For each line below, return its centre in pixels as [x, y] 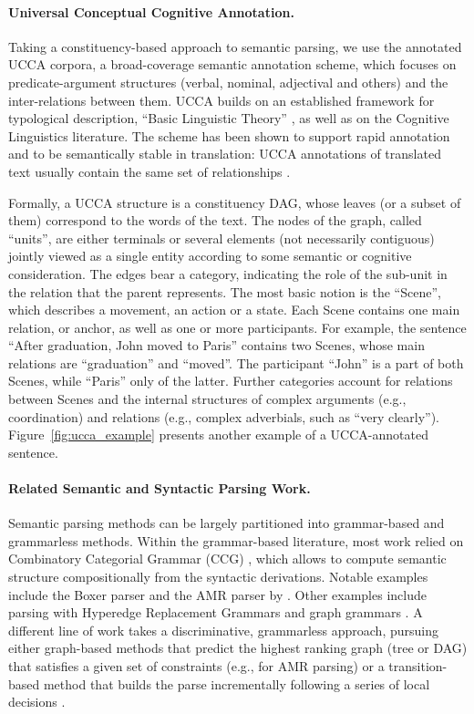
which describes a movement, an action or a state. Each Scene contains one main [234, 310]
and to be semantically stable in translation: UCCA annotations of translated [225, 154]
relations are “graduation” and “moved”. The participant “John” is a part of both [236, 362]
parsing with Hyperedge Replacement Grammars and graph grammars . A [216, 612]
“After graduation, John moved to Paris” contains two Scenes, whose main [216, 345]
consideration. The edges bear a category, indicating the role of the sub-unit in [228, 273]
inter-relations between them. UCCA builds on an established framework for [222, 100]
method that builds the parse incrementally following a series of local [237, 683]
